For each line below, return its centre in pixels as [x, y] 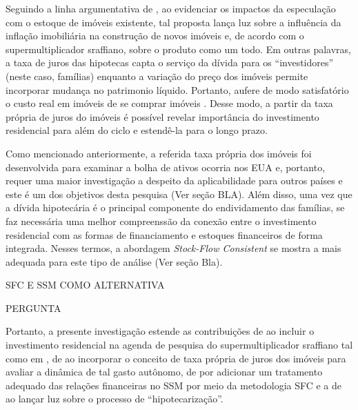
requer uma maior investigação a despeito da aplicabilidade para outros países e [174, 180]
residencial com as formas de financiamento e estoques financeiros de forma [164, 234]
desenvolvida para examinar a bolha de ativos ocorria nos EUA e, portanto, [166, 167]
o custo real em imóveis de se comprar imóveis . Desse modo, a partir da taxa [169, 103]
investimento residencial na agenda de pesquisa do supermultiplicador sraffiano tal [179, 345]
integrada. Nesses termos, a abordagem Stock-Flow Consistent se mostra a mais [173, 248]
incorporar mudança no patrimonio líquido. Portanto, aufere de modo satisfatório [177, 89]
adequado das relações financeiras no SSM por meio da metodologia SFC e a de [174, 385]
